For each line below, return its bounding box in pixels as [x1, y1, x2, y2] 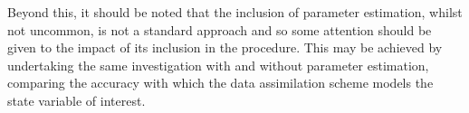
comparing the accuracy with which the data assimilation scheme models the [7, 73, 434, 92]
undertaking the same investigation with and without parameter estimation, [7, 55, 429, 74]
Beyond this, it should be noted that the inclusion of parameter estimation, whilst [7, 3, 463, 21]
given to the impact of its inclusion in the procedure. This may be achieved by [7, 38, 443, 57]
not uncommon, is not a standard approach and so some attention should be [7, 20, 432, 39]
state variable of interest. [7, 90, 146, 109]
